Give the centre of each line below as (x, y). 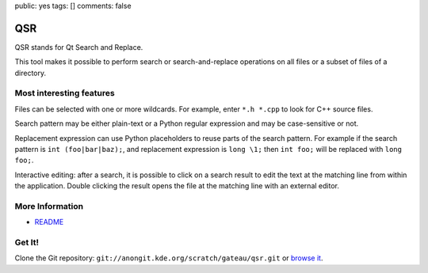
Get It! (27, 243)
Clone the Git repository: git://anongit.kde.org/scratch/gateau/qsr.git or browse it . (169, 258)
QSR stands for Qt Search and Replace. (79, 47)
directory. (31, 73)
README (49, 222)
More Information (49, 206)
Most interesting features (65, 93)
